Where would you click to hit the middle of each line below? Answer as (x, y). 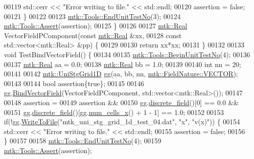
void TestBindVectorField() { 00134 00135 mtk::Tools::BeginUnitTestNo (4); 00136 (127, 54)
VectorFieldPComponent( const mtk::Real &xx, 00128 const (93, 35)
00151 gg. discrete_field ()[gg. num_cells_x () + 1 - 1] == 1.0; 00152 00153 (114, 112)
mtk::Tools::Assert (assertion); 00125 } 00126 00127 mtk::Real (96, 26)
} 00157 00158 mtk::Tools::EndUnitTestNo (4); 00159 (83, 141)
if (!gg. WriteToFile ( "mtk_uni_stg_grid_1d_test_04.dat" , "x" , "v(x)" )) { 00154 (122, 122)
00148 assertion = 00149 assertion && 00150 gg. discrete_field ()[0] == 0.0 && (121, 102)
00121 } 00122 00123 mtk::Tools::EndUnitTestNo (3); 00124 (92, 16)
